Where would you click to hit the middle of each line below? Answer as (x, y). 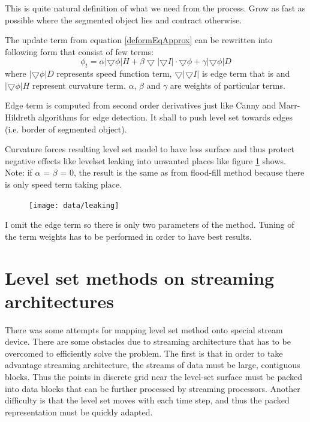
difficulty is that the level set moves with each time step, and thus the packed (147, 400)
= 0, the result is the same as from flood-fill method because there (182, 172)
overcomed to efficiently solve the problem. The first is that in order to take (144, 353)
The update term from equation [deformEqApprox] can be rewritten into (139, 40)
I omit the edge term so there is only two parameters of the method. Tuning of (150, 224)
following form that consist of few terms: (79, 51)
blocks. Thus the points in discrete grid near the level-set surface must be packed (154, 377)
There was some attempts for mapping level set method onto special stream (144, 329)
